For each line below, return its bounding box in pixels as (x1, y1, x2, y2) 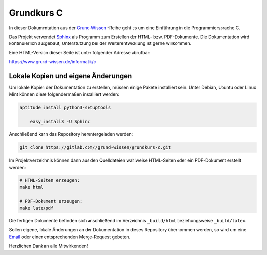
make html (19, 184, 44, 190)
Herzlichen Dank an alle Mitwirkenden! (9, 243, 88, 249)
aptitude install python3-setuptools (19, 105, 111, 111)
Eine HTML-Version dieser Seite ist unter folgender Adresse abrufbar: (9, 49, 151, 55)
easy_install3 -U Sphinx (30, 119, 90, 125)
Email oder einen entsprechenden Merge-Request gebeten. (9, 234, 131, 240)
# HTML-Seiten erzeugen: (19, 177, 80, 183)
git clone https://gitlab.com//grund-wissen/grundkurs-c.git (19, 145, 171, 150)
